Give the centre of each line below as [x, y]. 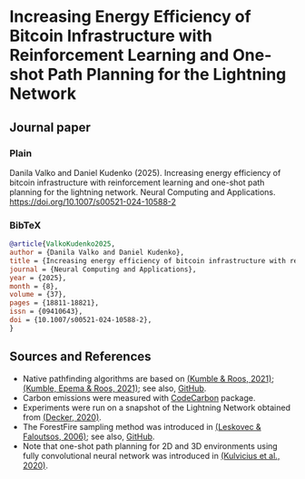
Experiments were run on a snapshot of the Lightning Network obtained [156, 407]
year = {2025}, [38, 278]
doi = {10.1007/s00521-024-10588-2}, [81, 320]
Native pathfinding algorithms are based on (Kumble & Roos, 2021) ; [148, 378]
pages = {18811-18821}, [54, 303]
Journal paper [50, 127]
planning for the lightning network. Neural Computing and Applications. [143, 191]
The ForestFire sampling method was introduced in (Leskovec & [142, 426]
